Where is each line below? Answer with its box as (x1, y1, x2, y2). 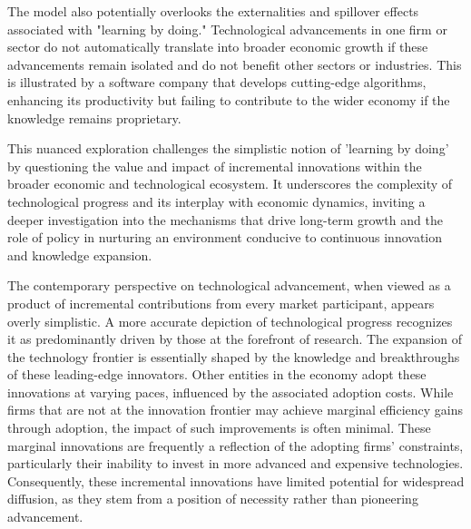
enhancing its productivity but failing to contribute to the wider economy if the (7, 90, 450, 109)
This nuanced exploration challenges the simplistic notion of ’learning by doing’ (7, 139, 449, 158)
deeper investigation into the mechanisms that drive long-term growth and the (7, 210, 443, 229)
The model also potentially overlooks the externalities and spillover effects (7, 2, 419, 20)
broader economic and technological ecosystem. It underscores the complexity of (7, 174, 453, 193)
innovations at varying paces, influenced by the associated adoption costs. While (7, 382, 454, 401)
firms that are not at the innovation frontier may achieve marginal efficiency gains (7, 400, 463, 419)
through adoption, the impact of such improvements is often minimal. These (7, 418, 431, 437)
